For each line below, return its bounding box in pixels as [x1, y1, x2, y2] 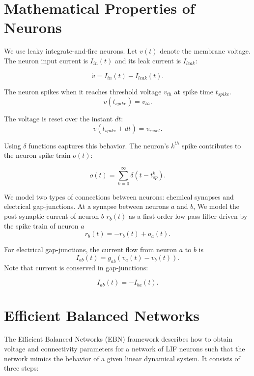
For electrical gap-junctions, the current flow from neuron [4, 244, 177, 255]
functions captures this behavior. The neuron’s [28, 140, 169, 150]
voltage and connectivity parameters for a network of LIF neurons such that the [4, 343, 245, 353]
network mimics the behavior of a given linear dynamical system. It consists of [4, 353, 240, 363]
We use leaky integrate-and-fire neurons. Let [4, 46, 138, 56]
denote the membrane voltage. [160, 46, 251, 56]
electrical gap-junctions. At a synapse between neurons [4, 201, 169, 211]
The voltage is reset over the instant [4, 113, 113, 123]
